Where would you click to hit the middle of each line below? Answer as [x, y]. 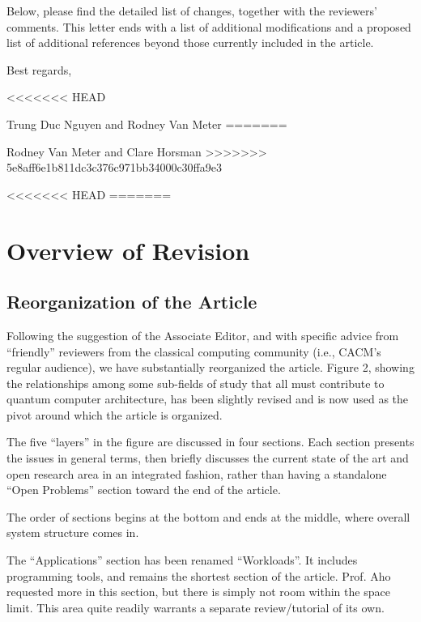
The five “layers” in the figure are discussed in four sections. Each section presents [210, 442]
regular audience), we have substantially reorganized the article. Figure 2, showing [210, 367]
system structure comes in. [73, 533]
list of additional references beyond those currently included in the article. [190, 43]
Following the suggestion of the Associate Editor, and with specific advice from [203, 335]
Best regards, [39, 69]
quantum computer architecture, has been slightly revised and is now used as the [208, 399]
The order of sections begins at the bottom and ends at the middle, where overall [208, 516]
